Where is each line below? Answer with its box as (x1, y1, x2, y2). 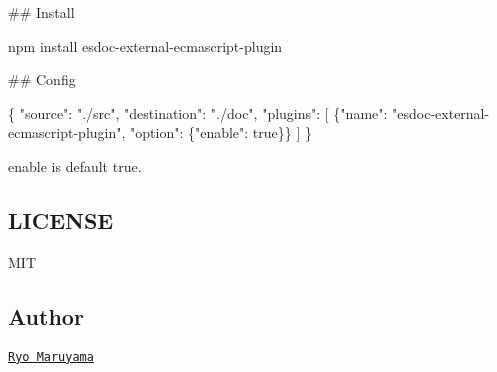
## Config (8, 69, 76, 90)
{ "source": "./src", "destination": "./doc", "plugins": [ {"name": (8, 102, 388, 123)
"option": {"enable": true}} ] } (130, 122, 313, 143)
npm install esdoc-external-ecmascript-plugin (8, 35, 283, 56)
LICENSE (8, 204, 114, 235)
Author (8, 300, 84, 331)
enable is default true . (8, 155, 142, 176)
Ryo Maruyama (8, 349, 94, 364)
